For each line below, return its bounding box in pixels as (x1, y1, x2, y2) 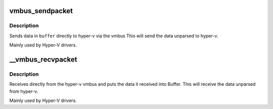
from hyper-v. (9, 88, 38, 94)
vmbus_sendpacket (9, 7, 73, 15)
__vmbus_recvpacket (9, 55, 77, 64)
